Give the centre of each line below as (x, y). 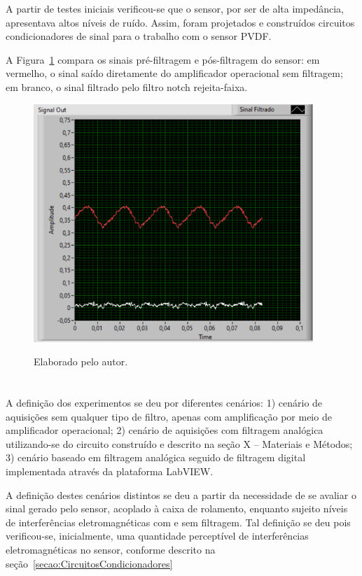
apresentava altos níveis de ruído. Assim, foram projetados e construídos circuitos (180, 22)
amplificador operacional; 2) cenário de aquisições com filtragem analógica (165, 430)
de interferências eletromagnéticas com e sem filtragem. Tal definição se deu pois (178, 522)
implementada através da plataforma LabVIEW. (110, 471)
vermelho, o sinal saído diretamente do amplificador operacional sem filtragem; (174, 73)
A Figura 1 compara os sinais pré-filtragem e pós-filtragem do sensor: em (163, 59)
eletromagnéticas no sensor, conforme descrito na (111, 550)
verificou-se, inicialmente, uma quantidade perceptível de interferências (157, 536)
